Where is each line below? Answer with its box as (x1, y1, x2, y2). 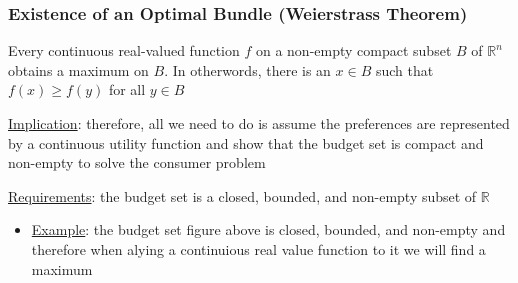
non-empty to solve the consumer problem (8, 152, 266, 173)
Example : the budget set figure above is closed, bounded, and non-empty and (31, 219, 506, 240)
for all (108, 79, 146, 100)
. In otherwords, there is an (164, 59, 331, 80)
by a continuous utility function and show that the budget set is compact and (8, 132, 484, 153)
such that (375, 59, 434, 80)
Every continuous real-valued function (8, 40, 240, 61)
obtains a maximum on (8, 59, 149, 80)
